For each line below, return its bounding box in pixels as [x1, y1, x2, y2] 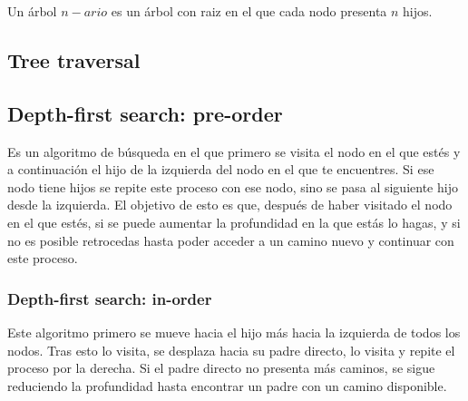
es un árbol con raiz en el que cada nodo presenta [111, 2, 387, 20]
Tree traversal [7, 45, 141, 73]
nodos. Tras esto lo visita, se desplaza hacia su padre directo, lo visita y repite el [7, 340, 455, 359]
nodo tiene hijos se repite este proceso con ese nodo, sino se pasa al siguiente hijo [7, 177, 458, 196]
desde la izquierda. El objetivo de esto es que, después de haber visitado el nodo [7, 195, 453, 214]
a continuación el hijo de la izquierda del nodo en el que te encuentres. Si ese [7, 160, 434, 179]
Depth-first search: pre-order [7, 99, 283, 127]
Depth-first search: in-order [7, 287, 212, 309]
